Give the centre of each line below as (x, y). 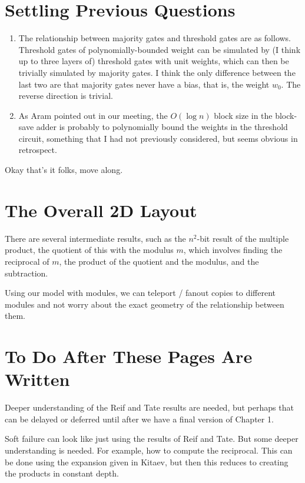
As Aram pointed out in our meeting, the (93, 115)
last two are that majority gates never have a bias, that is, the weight (144, 84)
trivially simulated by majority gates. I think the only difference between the (157, 72)
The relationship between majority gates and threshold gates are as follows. (155, 38)
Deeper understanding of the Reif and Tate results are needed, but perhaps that (149, 407)
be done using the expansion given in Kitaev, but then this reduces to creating (147, 462)
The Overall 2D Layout (101, 210)
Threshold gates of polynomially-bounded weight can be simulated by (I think (160, 49)
